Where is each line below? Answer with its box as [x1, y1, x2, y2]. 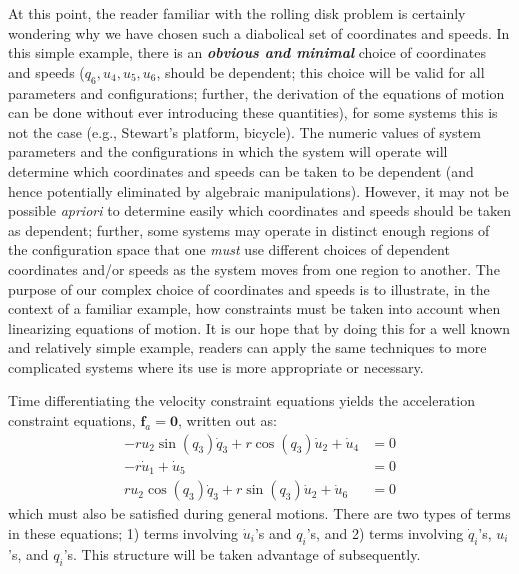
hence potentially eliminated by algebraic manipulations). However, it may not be [8, 180, 509, 201]
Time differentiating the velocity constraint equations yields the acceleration [8, 390, 475, 411]
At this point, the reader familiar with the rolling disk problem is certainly [8, 3, 466, 23]
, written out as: [178, 410, 277, 431]
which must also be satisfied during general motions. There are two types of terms [8, 503, 511, 524]
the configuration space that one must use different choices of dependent [8, 239, 450, 260]
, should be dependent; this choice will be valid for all [156, 61, 485, 82]
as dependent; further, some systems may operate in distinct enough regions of [8, 219, 490, 240]
